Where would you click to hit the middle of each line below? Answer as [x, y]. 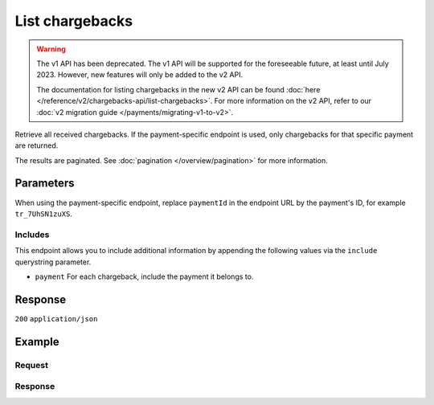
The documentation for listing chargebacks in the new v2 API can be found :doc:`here [178, 89]
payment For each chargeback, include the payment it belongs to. [144, 276]
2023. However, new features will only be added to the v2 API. [140, 75]
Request [31, 365]
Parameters [45, 184]
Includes [32, 235]
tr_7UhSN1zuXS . [43, 214]
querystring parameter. [53, 262]
